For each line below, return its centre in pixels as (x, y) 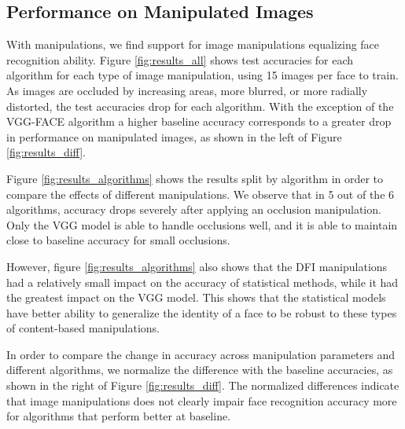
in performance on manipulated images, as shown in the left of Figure (174, 136)
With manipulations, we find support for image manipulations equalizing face (193, 44)
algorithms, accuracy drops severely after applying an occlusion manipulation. (194, 209)
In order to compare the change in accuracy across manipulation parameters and (201, 354)
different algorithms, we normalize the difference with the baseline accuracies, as (200, 370)
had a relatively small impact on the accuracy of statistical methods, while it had (202, 282)
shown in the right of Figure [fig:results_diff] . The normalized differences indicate (203, 385)
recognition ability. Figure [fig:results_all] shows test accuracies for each (180, 59)
